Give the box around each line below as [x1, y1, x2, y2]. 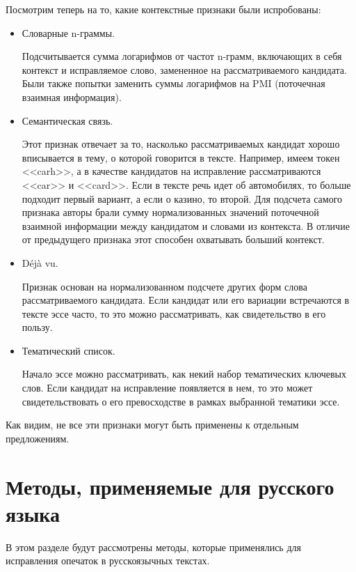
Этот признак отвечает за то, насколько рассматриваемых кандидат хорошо [22, 137, 340, 151]
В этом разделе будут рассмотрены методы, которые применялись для [6, 539, 301, 554]
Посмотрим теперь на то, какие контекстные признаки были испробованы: [6, 2, 321, 16]
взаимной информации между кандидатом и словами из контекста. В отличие [22, 218, 350, 233]
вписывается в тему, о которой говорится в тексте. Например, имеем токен [22, 150, 340, 164]
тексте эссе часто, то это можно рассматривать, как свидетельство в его [22, 306, 326, 320]
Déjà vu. [22, 255, 58, 270]
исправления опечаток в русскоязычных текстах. [6, 553, 210, 568]
